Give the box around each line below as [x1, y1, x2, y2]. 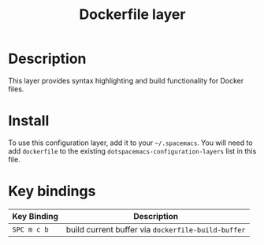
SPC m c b [12, 225, 49, 234]
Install [8, 112, 50, 130]
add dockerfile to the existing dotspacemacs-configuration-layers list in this [8, 146, 257, 155]
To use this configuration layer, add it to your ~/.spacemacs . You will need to [8, 138, 254, 147]
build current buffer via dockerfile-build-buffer [65, 224, 246, 235]
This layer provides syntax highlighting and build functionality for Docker [8, 76, 244, 85]
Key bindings [8, 183, 96, 200]
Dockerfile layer [79, 6, 186, 24]
